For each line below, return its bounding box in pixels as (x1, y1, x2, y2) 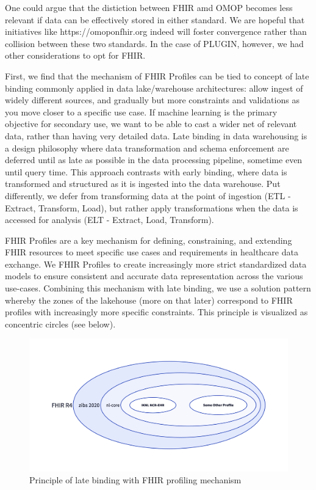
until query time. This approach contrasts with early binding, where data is (5, 165, 287, 178)
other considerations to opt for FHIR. (5, 49, 146, 62)
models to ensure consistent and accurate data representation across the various (5, 269, 303, 282)
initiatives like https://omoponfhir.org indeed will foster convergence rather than (5, 25, 307, 38)
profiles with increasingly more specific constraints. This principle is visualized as (5, 305, 308, 318)
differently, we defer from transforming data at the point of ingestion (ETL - (5, 189, 291, 202)
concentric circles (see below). (5, 317, 116, 330)
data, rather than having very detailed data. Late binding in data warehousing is (5, 129, 307, 142)
